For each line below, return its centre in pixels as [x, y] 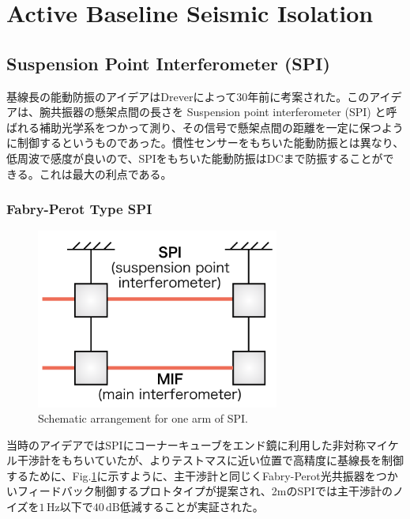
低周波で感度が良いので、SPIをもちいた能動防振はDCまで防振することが [195, 158]
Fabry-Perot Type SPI [79, 209]
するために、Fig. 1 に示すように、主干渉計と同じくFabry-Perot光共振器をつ [197, 475]
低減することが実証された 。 [192, 507]
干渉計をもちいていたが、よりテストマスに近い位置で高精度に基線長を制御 [211, 460]
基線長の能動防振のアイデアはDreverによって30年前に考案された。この [188, 96]
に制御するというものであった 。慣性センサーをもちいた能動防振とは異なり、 [205, 143]
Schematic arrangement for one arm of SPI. [143, 418]
